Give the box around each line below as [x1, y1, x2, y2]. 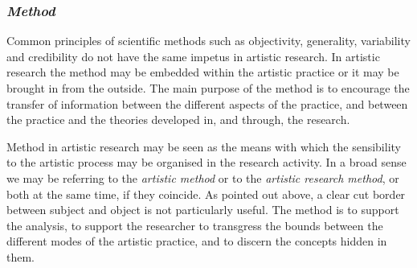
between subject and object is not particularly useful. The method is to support [6, 201, 399, 218]
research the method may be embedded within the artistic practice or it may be [6, 64, 399, 80]
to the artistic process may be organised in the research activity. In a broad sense [6, 154, 407, 171]
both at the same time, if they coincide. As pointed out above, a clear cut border [6, 185, 406, 202]
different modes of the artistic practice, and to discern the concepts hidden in [6, 233, 387, 249]
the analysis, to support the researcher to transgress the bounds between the [6, 216, 383, 233]
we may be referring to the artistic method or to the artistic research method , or [6, 169, 399, 186]
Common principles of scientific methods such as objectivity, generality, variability [6, 32, 411, 49]
